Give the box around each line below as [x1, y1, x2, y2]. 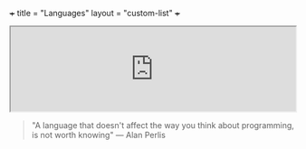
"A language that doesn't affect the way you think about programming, [31, 120, 294, 130]
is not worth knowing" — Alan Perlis [31, 130, 166, 140]
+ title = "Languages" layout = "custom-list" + [9, 8, 181, 18]
